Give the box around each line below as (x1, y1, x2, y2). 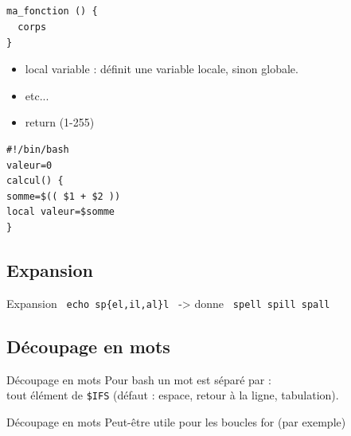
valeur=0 (6, 159, 53, 171)
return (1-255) (25, 114, 95, 130)
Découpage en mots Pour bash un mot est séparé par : (6, 371, 271, 387)
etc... (25, 87, 49, 103)
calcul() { (6, 175, 64, 187)
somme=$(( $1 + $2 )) (6, 190, 121, 202)
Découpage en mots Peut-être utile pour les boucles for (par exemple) (6, 413, 346, 430)
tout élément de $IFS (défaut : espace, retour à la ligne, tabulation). (6, 387, 339, 403)
